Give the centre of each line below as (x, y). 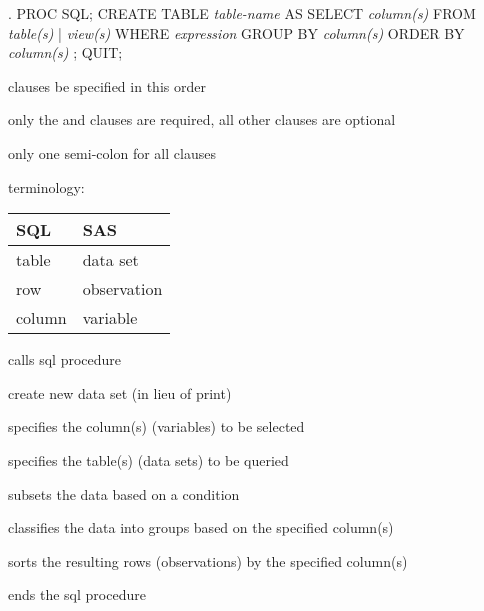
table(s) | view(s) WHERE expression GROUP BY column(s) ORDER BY (236, 32)
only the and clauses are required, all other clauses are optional (202, 119)
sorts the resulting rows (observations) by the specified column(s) (208, 560)
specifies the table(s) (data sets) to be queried (148, 459)
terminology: (46, 186)
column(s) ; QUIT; (65, 52)
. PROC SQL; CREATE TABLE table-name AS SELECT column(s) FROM (242, 13)
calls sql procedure (65, 359)
